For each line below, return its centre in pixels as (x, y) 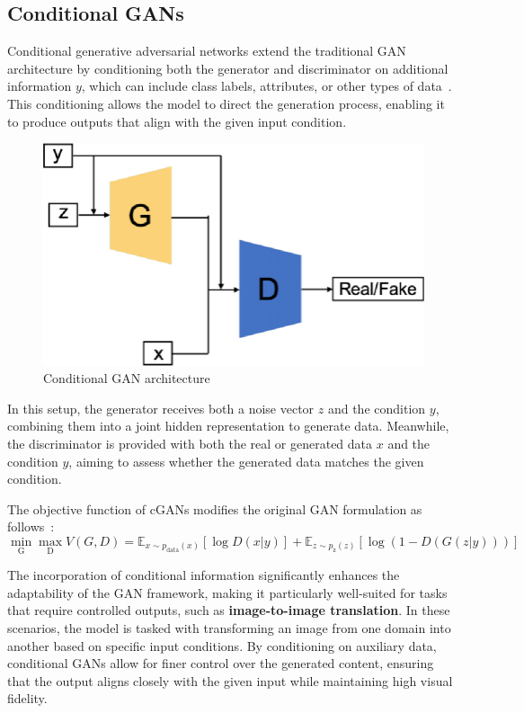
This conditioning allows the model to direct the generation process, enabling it (226, 103)
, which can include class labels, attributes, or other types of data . (266, 86)
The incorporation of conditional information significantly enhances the (204, 575)
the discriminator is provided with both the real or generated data (190, 443)
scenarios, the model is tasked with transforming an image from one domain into (229, 627)
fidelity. (27, 698)
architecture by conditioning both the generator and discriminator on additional (228, 68)
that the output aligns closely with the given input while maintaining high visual (230, 680)
